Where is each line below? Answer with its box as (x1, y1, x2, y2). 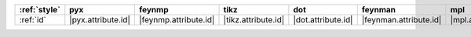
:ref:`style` (19, 5, 60, 15)
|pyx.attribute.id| (69, 15, 131, 25)
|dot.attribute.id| (293, 15, 353, 25)
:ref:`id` (19, 15, 46, 25)
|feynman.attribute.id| (361, 15, 442, 25)
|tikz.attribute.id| (223, 15, 285, 25)
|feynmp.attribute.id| (138, 15, 215, 25)
